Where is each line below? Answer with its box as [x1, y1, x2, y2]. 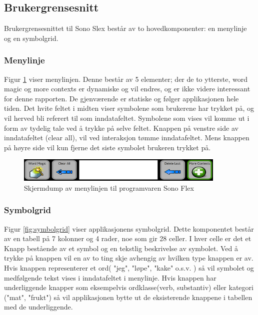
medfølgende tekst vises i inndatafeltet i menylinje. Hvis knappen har [4, 272, 216, 283]
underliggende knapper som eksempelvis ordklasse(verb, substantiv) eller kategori [4, 282, 253, 293]
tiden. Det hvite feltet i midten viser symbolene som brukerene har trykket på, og [4, 103, 254, 113]
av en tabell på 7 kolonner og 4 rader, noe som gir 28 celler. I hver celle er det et [4, 233, 251, 244]
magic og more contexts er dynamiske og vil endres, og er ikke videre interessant [4, 83, 250, 94]
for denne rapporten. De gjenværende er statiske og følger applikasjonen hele [4, 93, 239, 103]
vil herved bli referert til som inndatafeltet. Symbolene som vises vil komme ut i [4, 112, 249, 123]
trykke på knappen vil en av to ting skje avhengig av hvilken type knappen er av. [4, 253, 253, 263]
